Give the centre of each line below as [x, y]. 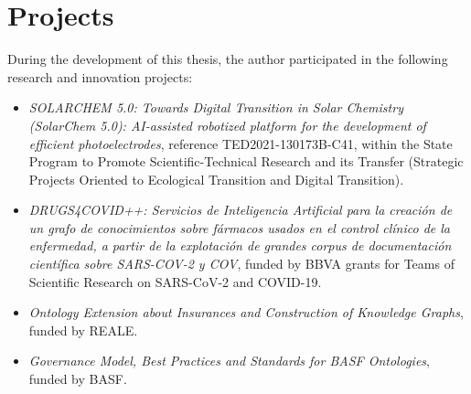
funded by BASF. [78, 379]
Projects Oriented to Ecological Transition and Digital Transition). [216, 179]
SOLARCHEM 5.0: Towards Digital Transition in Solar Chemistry [216, 107]
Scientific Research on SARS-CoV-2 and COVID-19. [175, 281]
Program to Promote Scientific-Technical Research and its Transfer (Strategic [246, 161]
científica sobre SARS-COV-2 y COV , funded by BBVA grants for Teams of [241, 264]
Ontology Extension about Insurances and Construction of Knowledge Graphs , [246, 312]
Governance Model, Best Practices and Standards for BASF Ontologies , [229, 361]
